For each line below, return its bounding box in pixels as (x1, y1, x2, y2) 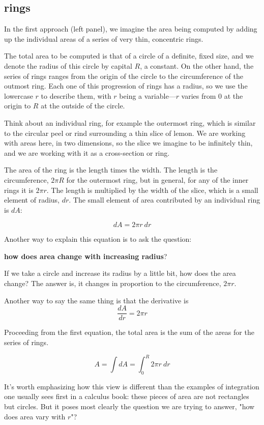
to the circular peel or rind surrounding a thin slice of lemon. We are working (4, 127, 246, 138)
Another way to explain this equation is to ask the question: (4, 234, 192, 244)
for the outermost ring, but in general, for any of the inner (66, 174, 249, 185)
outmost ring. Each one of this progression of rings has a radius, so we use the (4, 80, 248, 91)
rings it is (4, 184, 34, 195)
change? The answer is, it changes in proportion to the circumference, (4, 278, 221, 289)
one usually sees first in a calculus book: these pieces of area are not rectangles (4, 391, 249, 402)
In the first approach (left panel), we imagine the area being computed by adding (4, 23, 257, 34)
